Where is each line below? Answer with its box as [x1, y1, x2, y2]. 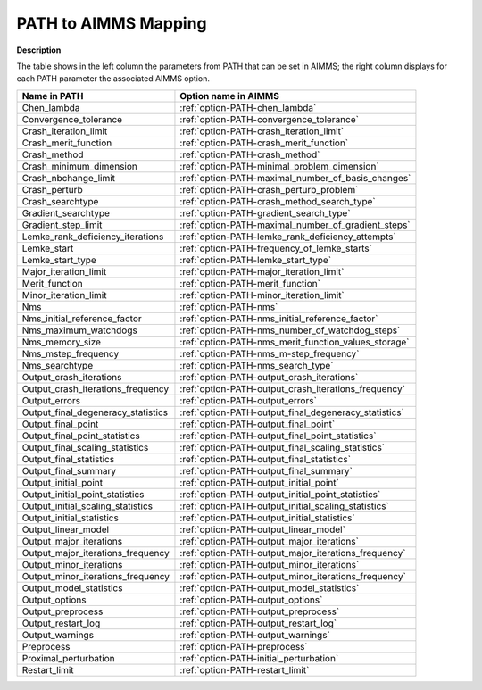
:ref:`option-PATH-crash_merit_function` [179, 137, 349, 149]
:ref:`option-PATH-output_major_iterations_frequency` [179, 546, 406, 559]
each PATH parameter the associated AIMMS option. [16, 73, 210, 84]
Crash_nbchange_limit [21, 171, 116, 184]
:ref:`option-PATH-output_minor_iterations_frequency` [179, 569, 406, 582]
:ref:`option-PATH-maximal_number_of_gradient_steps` [179, 219, 411, 231]
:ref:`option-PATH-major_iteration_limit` [179, 265, 345, 278]
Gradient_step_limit [21, 219, 103, 231]
